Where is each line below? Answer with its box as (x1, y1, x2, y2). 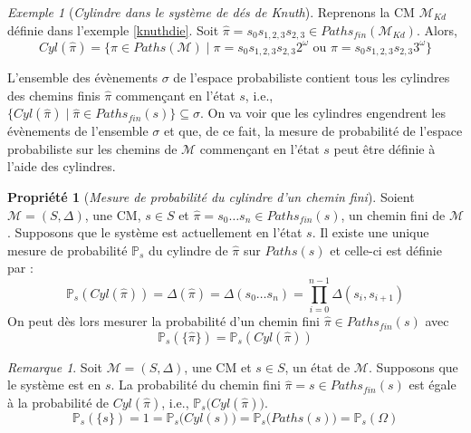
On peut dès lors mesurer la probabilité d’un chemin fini (7, 312, 320, 331)
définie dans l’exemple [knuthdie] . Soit (7, 20, 219, 39)
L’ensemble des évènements (7, 68, 159, 86)
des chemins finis (7, 85, 101, 104)
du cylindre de (149, 240, 228, 259)
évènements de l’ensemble (7, 121, 149, 140)
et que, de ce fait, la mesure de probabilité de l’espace (163, 121, 463, 140)
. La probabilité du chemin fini (111, 375, 281, 394)
